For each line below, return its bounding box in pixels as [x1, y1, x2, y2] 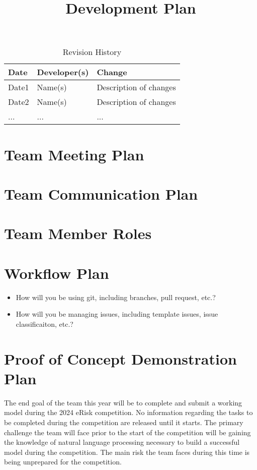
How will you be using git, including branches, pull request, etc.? [16, 291, 216, 302]
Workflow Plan [4, 262, 109, 283]
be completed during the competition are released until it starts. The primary [4, 417, 243, 427]
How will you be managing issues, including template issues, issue [16, 309, 218, 319]
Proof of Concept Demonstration [4, 348, 237, 369]
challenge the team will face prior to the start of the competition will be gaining [4, 427, 251, 437]
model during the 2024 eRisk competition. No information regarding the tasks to [4, 407, 253, 418]
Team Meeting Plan [4, 144, 144, 164]
